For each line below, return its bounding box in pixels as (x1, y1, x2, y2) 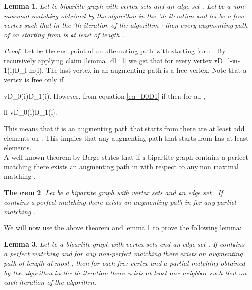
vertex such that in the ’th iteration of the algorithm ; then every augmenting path (4, 20, 248, 30)
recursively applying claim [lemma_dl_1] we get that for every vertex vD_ (4, 55, 228, 65)
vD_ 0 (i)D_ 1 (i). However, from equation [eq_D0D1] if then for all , (4, 90, 205, 101)
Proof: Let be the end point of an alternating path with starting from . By (4, 46, 226, 56)
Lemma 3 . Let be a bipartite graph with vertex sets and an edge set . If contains (4, 239, 245, 249)
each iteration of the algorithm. (4, 277, 97, 287)
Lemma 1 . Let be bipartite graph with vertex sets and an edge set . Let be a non (4, 1, 244, 11)
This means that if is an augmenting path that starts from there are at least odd (4, 123, 245, 133)
